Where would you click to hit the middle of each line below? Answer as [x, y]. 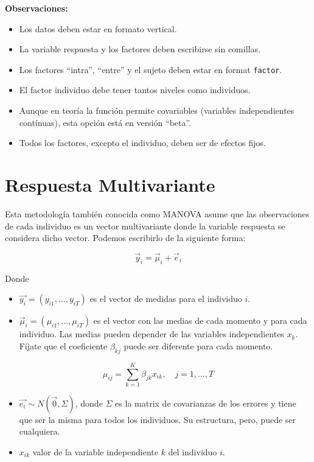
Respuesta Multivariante [110, 184]
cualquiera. [40, 431]
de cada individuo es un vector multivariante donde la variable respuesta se [145, 226]
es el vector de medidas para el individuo [166, 299]
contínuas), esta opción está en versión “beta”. [105, 122]
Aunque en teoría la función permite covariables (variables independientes [157, 110]
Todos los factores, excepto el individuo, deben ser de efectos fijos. [142, 143]
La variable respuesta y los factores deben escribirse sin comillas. [140, 49]
